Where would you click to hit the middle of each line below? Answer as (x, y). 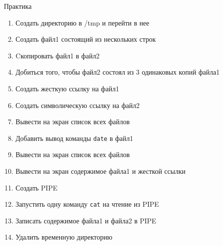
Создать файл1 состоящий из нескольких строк (86, 39)
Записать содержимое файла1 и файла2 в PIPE (86, 220)
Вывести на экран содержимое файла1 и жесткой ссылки (100, 171)
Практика (18, 6)
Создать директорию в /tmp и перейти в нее (82, 22)
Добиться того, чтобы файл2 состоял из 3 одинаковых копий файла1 (118, 72)
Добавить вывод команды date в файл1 (74, 138)
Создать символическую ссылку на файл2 (77, 105)
